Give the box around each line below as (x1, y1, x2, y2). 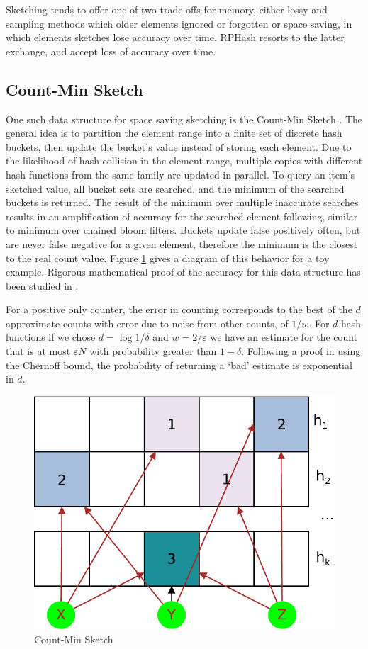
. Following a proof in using (241, 344, 361, 359)
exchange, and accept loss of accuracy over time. (6, 43, 216, 58)
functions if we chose (6, 329, 96, 344)
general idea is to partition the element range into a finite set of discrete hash (6, 125, 342, 140)
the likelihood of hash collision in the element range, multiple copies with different (6, 153, 363, 168)
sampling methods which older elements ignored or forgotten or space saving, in (6, 16, 352, 30)
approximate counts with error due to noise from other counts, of (6, 315, 289, 330)
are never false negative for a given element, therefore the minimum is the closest (6, 236, 358, 251)
